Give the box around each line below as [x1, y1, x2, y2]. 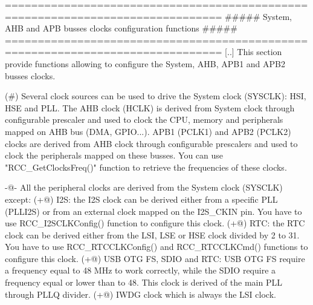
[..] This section [225, 45, 282, 58]
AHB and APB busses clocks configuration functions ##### [5, 22, 237, 34]
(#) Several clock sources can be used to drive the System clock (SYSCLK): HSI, [5, 90, 306, 102]
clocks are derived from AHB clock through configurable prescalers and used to [5, 137, 298, 149]
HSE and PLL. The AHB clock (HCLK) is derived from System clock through [5, 101, 295, 114]
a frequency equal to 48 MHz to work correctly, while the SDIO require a [5, 264, 276, 277]
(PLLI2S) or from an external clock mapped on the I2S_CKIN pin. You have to [5, 205, 302, 217]
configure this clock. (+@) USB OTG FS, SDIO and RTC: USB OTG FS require [5, 252, 305, 264]
